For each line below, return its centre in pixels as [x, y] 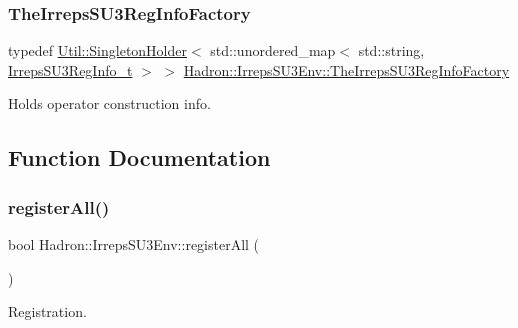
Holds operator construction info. [109, 103]
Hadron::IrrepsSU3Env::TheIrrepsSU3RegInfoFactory [346, 69]
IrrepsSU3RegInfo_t [70, 69]
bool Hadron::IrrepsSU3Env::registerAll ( [134, 244]
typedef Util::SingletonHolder [97, 50]
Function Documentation [139, 157]
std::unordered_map [273, 50]
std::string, [391, 50]
